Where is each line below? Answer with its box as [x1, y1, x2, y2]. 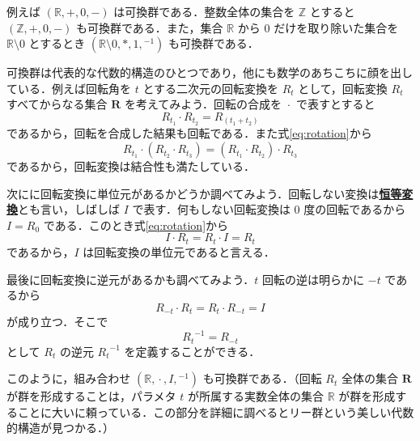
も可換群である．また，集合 [75, 19, 223, 36]
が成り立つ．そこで [6, 313, 108, 330]
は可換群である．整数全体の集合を [113, 3, 295, 19]
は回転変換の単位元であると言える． [83, 243, 275, 260]
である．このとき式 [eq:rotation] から [43, 216, 229, 233]
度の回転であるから [303, 201, 406, 218]
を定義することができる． [124, 342, 261, 359]
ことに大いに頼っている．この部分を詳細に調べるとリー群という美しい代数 [17, 403, 414, 420]
